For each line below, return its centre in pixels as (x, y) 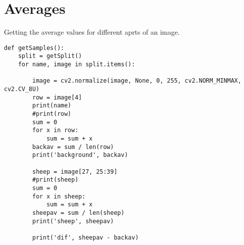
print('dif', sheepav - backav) (86, 237)
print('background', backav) (80, 155)
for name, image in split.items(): (76, 65)
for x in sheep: (59, 196)
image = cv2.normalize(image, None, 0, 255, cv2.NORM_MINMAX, (137, 81)
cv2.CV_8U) (22, 89)
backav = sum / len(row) (73, 147)
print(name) (52, 106)
